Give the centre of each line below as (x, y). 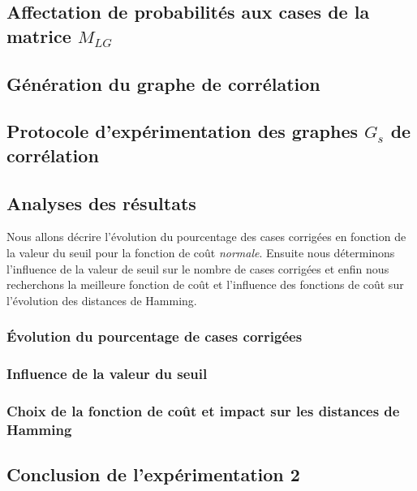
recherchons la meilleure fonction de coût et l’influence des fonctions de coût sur (205, 284)
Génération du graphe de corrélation (163, 83)
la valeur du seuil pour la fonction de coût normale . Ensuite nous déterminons (201, 252)
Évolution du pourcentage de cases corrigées (155, 336)
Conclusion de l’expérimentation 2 (153, 474)
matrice (39, 35)
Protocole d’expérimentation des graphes (182, 131)
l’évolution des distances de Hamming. (102, 300)
